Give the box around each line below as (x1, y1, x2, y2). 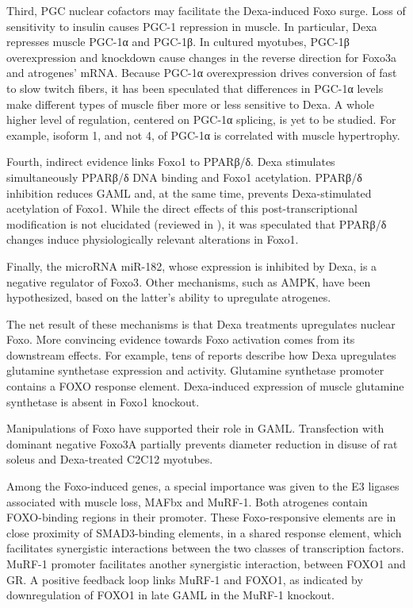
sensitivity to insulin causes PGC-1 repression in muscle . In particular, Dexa (6, 17, 377, 34)
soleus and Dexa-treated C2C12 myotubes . (6, 451, 213, 468)
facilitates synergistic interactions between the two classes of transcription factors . (6, 540, 404, 556)
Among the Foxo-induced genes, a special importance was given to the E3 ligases (6, 478, 400, 494)
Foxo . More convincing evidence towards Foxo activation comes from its (6, 331, 355, 348)
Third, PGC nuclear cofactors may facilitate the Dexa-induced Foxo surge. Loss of (6, 2, 406, 18)
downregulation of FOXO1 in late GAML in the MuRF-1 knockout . (6, 587, 335, 603)
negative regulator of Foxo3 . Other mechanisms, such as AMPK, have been (6, 273, 371, 290)
